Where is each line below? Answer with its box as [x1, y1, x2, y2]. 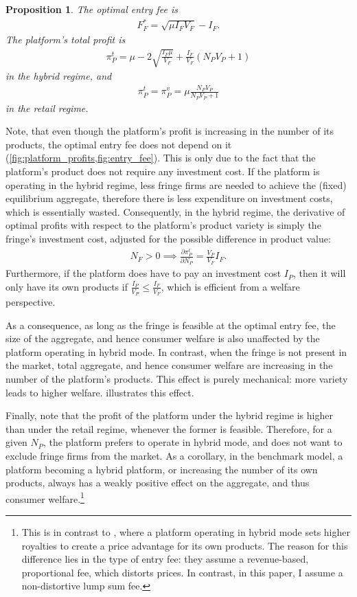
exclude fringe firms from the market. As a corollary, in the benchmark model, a [5, 448, 343, 462]
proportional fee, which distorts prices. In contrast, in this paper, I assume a [21, 565, 343, 579]
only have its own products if [5, 279, 128, 293]
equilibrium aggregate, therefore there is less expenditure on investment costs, [5, 191, 333, 205]
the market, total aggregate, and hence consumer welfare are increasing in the [5, 358, 333, 372]
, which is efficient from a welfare [161, 279, 300, 293]
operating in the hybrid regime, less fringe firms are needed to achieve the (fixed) [5, 177, 347, 192]
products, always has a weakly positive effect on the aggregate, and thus [5, 475, 310, 490]
